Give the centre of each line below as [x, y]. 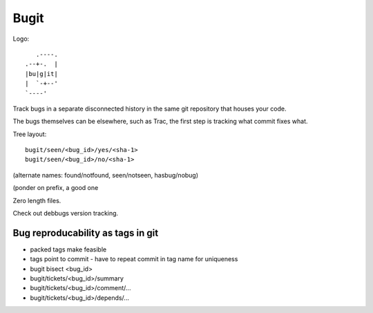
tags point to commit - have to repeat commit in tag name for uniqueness [134, 259]
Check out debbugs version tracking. [66, 214]
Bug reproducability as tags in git [86, 233]
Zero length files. [37, 200]
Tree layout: [30, 134]
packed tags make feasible [68, 249]
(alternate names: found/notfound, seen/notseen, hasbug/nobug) [106, 175]
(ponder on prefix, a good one [56, 188]
